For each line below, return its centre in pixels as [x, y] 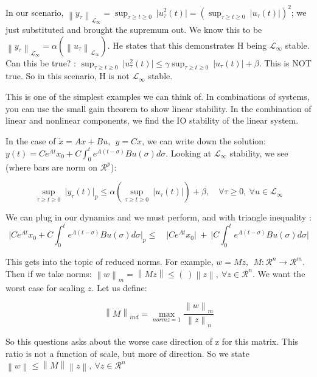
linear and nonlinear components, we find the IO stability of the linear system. [152, 120]
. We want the [279, 273]
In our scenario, [35, 12]
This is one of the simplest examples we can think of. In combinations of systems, [158, 97]
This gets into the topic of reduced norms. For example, [110, 262]
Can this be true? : [41, 62]
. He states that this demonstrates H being [187, 45]
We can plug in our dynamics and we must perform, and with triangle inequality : [158, 217]
